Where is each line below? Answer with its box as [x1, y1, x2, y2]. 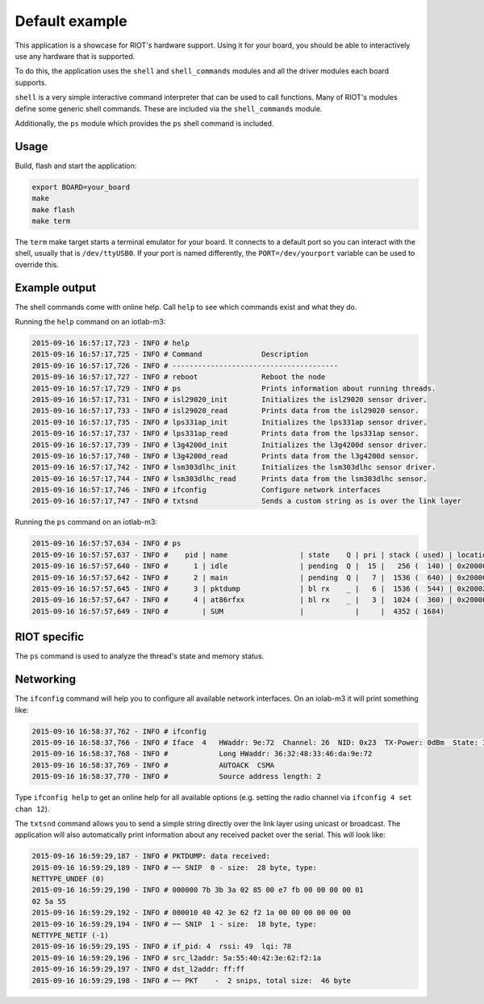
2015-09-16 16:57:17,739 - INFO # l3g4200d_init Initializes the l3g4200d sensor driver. [31, 440, 428, 450]
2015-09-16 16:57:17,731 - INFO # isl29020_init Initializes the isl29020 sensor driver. [31, 395, 428, 404]
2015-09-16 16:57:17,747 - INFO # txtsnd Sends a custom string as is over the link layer [31, 496, 461, 506]
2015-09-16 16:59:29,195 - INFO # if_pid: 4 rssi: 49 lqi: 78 [31, 942, 292, 952]
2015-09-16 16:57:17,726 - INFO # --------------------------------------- [31, 361, 339, 370]
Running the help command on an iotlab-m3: [15, 317, 166, 327]
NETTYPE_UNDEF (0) [31, 874, 105, 884]
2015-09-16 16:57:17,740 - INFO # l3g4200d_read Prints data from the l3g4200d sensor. [31, 451, 419, 460]
